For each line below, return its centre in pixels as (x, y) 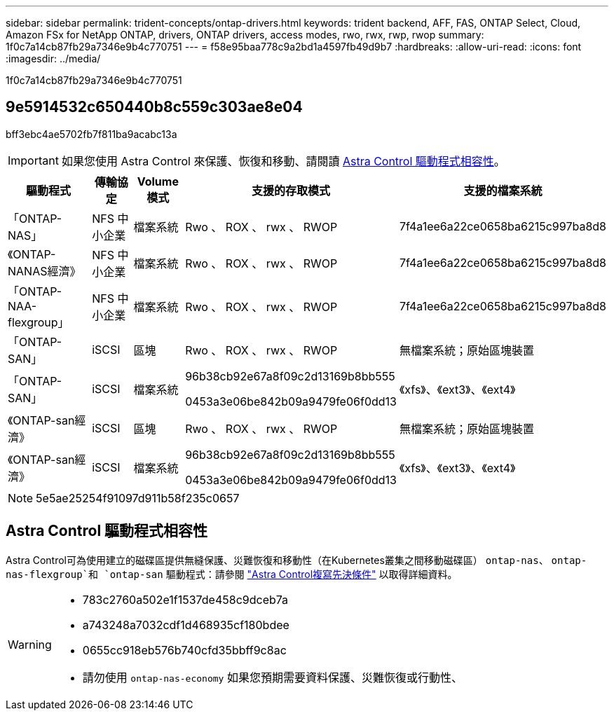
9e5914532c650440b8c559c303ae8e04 (154, 107)
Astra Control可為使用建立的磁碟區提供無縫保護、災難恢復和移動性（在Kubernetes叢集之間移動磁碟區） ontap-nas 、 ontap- (296, 560)
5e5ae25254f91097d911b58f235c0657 (138, 498)
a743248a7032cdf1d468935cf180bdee (186, 625)
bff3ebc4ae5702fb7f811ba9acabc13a (91, 134)
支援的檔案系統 (503, 190)
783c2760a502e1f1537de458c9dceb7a (185, 599)
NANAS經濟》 (45, 271)
